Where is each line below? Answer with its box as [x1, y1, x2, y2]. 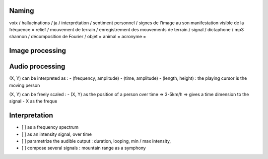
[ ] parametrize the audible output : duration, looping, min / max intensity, [21, 138, 171, 144]
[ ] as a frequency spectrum [21, 124, 79, 130]
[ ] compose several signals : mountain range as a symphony [21, 145, 146, 151]
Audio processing [9, 62, 66, 71]
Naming [9, 6, 34, 15]
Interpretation [9, 111, 53, 120]
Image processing [9, 47, 67, 55]
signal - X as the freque [9, 98, 58, 104]
